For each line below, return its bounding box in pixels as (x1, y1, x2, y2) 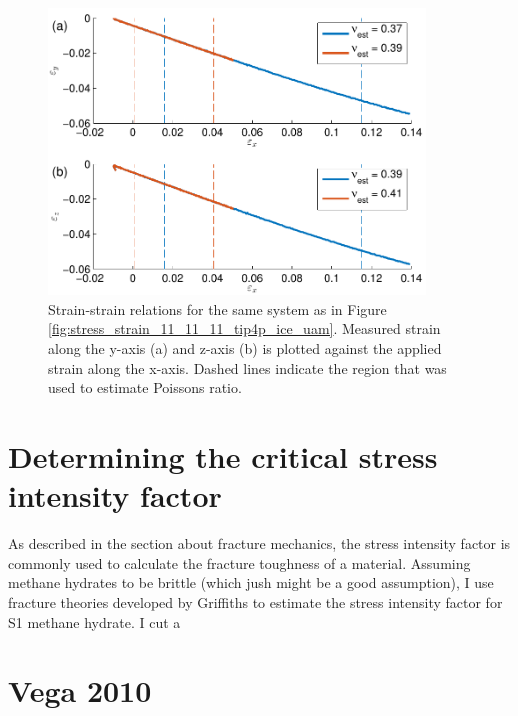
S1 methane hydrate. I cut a (8, 611, 181, 632)
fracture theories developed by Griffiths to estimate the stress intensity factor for (8, 591, 503, 612)
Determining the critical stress (8, 436, 438, 477)
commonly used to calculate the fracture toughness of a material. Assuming (8, 552, 471, 573)
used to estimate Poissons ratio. (48, 377, 242, 398)
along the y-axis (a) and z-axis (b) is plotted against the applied (48, 338, 442, 359)
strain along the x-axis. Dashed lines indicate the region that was (48, 357, 447, 378)
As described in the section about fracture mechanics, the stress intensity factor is (8, 533, 511, 554)
